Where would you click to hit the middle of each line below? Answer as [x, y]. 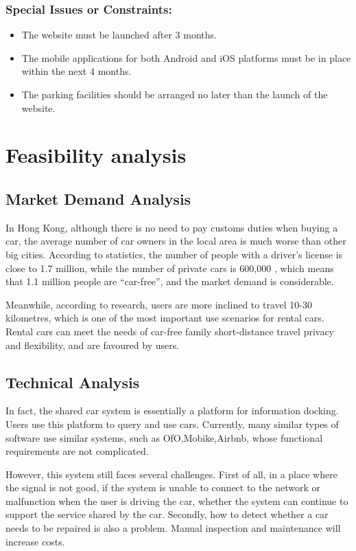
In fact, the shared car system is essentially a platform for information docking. [172, 411]
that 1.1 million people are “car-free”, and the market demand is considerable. [170, 281]
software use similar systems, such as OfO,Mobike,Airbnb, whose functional [164, 437]
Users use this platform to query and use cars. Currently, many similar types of [172, 424]
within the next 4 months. [76, 71]
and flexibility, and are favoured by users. [93, 345]
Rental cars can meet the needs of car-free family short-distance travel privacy [170, 331]
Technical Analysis [73, 382]
